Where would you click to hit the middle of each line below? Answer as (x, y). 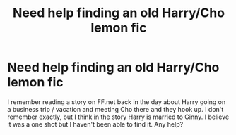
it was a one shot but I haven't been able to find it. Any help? (95, 124)
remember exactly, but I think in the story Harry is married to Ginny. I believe (118, 117)
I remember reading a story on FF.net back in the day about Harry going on (117, 102)
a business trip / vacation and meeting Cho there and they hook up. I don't (116, 109)
